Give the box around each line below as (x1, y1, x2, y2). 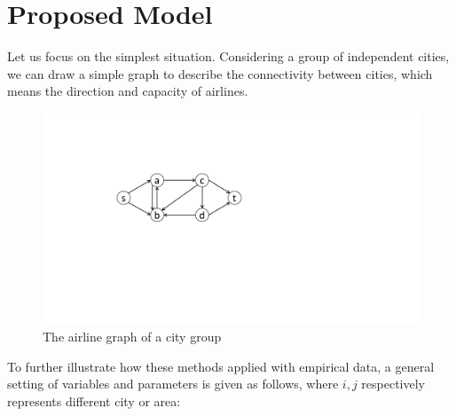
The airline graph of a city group (43, 327, 222, 345)
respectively (361, 374, 425, 393)
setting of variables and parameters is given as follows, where (7, 374, 339, 393)
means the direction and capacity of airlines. (7, 82, 248, 100)
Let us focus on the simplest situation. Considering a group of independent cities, (7, 47, 450, 66)
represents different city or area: (7, 391, 181, 410)
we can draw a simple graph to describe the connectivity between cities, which (7, 64, 433, 82)
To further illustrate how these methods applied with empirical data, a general (7, 357, 435, 375)
